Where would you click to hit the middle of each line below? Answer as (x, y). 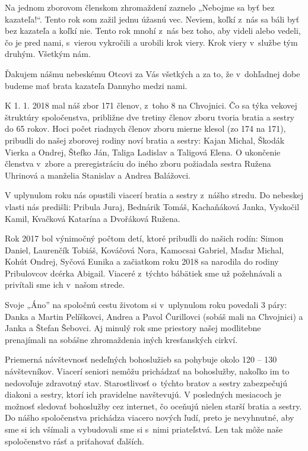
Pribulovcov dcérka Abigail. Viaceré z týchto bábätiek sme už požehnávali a (144, 273)
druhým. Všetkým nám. (48, 54)
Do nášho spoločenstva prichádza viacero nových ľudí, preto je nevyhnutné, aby (150, 417)
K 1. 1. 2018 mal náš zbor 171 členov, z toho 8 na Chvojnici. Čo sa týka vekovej (151, 105)
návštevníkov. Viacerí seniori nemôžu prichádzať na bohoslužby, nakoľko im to (147, 371)
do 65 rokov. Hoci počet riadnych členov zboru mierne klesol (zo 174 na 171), (145, 128)
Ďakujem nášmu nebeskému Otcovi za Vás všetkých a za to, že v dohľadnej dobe (153, 73)
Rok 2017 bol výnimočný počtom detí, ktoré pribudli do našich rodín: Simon (144, 238)
